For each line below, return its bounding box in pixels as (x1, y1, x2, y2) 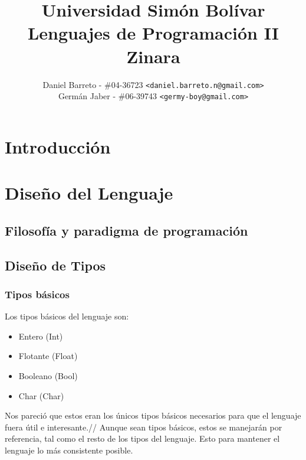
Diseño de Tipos (5, 256, 106, 274)
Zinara (126, 44, 180, 68)
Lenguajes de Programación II (27, 21, 279, 45)
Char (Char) (18, 389, 64, 402)
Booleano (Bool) (18, 369, 78, 381)
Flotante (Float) (18, 350, 78, 362)
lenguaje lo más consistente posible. (5, 443, 133, 456)
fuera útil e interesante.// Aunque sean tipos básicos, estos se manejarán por (5, 420, 282, 433)
